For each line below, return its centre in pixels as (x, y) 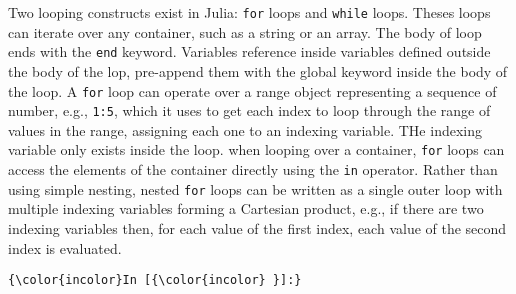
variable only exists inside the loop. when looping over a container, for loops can (256, 149)
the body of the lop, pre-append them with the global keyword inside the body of (258, 70)
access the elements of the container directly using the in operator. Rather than (253, 169)
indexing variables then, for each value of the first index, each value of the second (257, 227)
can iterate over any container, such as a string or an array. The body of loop (245, 31)
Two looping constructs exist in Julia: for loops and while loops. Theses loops (249, 12)
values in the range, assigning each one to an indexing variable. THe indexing (245, 129)
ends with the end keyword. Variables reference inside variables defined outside (249, 51)
